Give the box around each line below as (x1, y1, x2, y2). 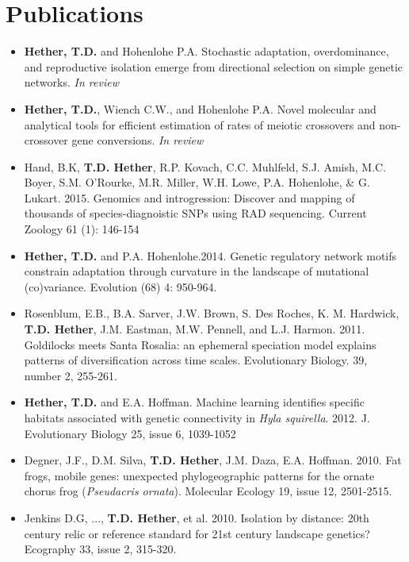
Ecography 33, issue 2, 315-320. (24, 541, 177, 557)
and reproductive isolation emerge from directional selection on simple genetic (24, 58, 403, 75)
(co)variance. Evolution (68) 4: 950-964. (24, 278, 217, 294)
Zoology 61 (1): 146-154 (24, 221, 140, 237)
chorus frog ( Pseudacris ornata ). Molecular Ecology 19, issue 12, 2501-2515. (24, 483, 392, 499)
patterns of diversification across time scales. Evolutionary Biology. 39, (24, 352, 368, 368)
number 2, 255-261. (24, 367, 117, 383)
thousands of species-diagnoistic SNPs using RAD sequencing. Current (24, 205, 367, 221)
